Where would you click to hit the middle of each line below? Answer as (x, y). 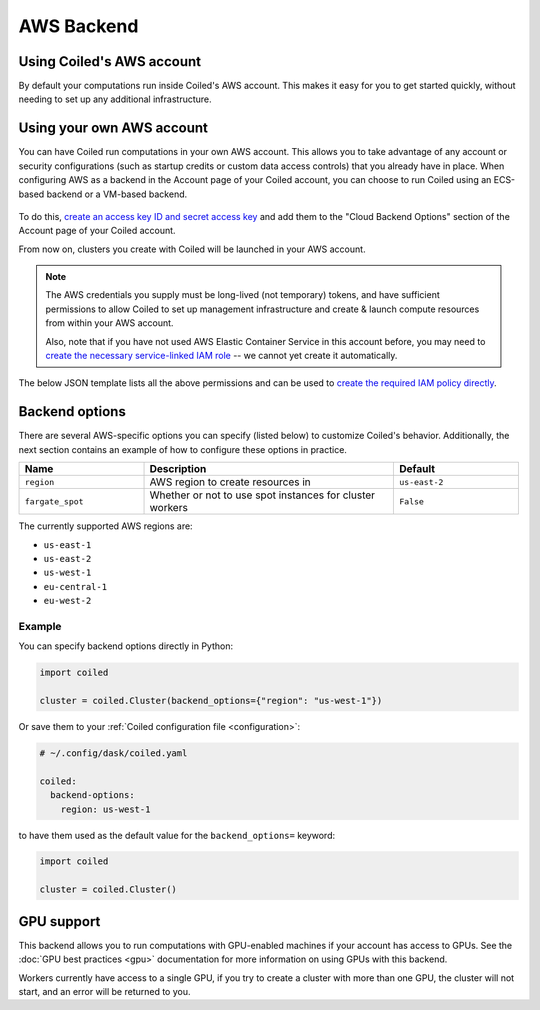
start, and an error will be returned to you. (104, 991)
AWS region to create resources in (230, 482)
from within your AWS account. (109, 323)
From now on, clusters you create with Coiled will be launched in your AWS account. (192, 249)
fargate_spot (54, 501)
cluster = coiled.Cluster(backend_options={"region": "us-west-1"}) (211, 700)
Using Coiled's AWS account (110, 61)
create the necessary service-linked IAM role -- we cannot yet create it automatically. (221, 356)
